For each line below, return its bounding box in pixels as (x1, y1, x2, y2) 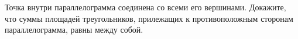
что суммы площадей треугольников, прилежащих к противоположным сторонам (5, 12, 293, 24)
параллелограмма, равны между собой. (5, 24, 143, 36)
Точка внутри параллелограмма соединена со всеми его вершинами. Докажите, (5, 1, 286, 13)
